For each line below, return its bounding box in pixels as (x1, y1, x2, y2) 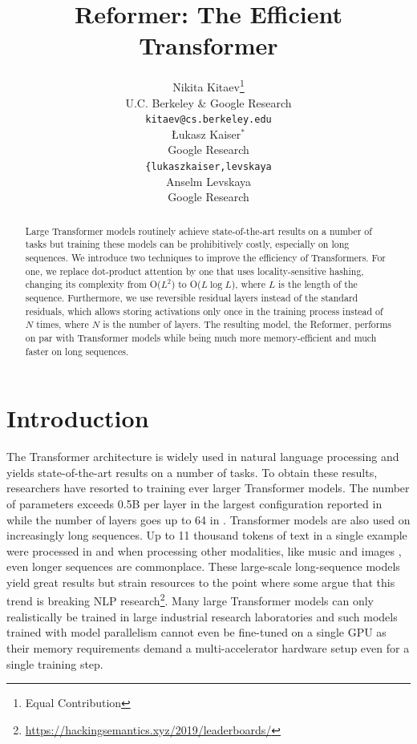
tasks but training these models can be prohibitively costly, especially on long (25, 237, 350, 251)
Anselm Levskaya (165, 172, 252, 189)
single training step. (6, 655, 103, 672)
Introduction (6, 402, 149, 435)
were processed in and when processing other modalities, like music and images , (6, 542, 402, 559)
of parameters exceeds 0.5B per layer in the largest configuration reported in (6, 495, 383, 511)
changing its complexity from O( (25, 277, 161, 291)
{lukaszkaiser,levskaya (145, 161, 272, 172)
